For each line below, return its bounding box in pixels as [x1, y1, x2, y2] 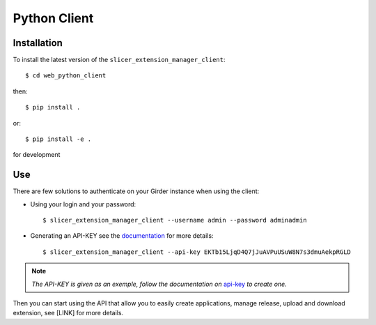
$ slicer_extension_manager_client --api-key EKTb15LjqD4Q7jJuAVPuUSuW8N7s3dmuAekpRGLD [42, 248, 352, 256]
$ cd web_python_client [25, 72, 107, 80]
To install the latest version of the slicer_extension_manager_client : [13, 56, 226, 64]
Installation [13, 37, 63, 49]
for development [13, 151, 61, 159]
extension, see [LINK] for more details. [13, 309, 124, 317]
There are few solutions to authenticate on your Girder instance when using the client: [13, 187, 260, 195]
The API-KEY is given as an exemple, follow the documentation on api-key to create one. [31, 280, 287, 288]
